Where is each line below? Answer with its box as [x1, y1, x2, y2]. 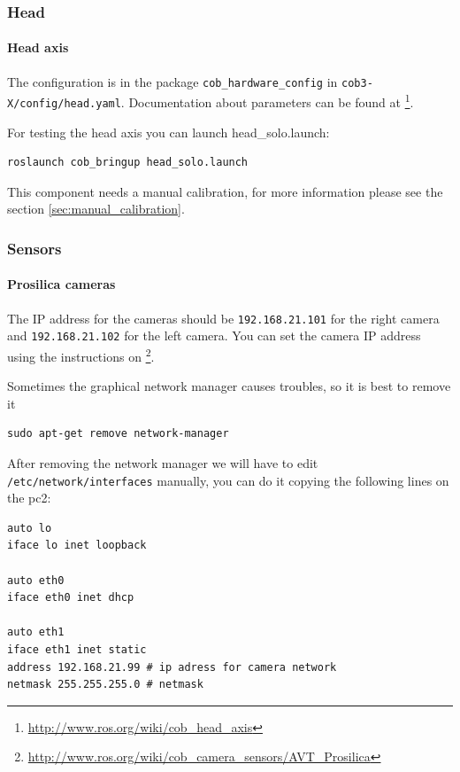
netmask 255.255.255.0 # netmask [7, 678, 203, 691]
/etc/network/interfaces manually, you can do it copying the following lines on [7, 471, 449, 489]
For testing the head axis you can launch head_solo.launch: [7, 122, 330, 141]
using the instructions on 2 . [7, 344, 155, 365]
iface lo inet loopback [7, 539, 147, 552]
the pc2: [7, 488, 51, 507]
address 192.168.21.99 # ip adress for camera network [7, 660, 337, 674]
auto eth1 [7, 626, 65, 639]
